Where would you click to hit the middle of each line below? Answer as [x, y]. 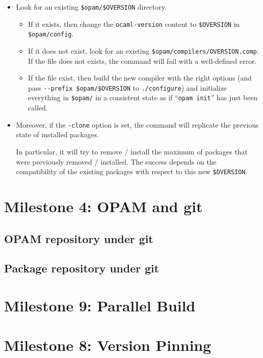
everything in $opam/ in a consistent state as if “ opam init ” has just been [143, 97]
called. [38, 108]
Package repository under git [82, 268]
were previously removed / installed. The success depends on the [116, 161]
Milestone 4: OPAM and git [103, 206]
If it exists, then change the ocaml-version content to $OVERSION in [134, 24]
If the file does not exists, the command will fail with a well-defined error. [142, 61]
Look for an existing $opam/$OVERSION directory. [91, 7]
